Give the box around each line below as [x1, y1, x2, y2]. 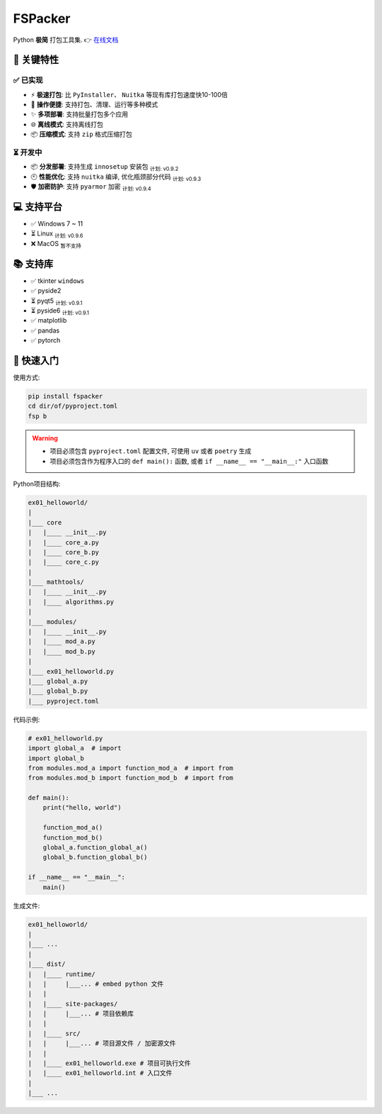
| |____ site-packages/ [28, 1000, 118, 1008]
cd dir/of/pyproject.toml [28, 402, 118, 411]
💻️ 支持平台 [13, 201, 63, 213]
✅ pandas [30, 326, 60, 335]
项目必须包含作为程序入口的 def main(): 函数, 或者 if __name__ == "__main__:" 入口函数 [50, 457, 329, 465]
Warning [32, 433, 58, 442]
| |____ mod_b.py [28, 647, 95, 655]
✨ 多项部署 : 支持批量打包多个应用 [30, 110, 129, 118]
